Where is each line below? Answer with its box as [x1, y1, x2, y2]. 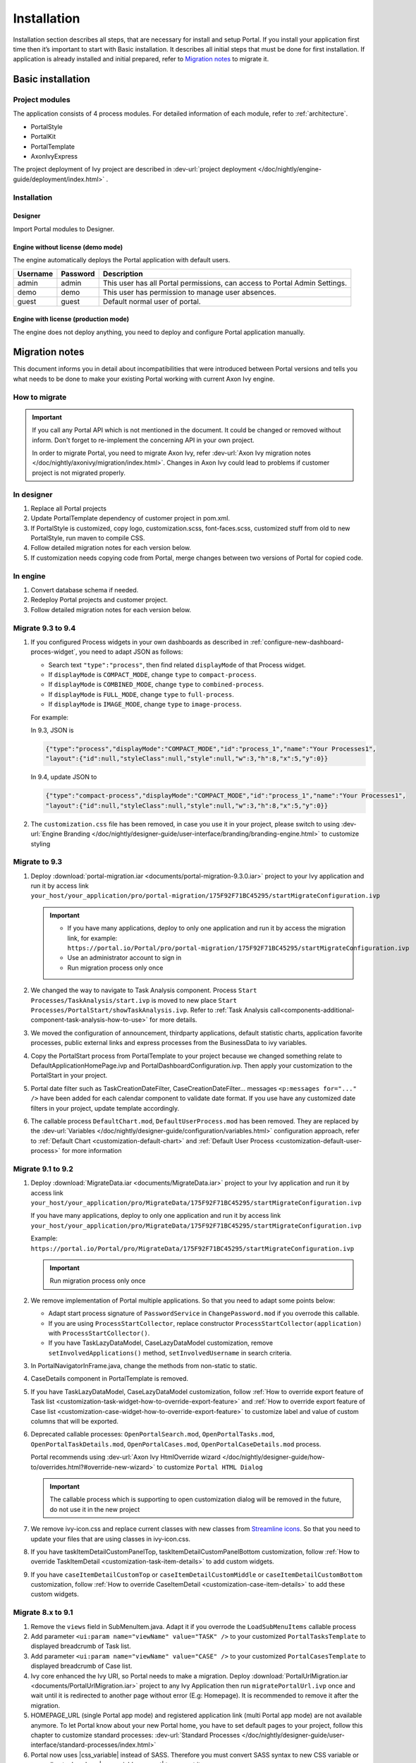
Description [102, 269, 144, 279]
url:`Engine [30, 829, 63, 838]
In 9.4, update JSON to [30, 773, 97, 781]
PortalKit [30, 133, 56, 141]
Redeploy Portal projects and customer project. [30, 596, 169, 604]
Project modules [13, 95, 71, 105]
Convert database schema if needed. [30, 586, 139, 594]
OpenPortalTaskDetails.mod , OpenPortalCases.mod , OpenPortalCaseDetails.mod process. [30, 1439, 322, 1448]
